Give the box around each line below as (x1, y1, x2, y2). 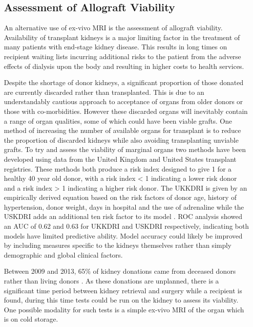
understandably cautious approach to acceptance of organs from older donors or (4, 96, 243, 107)
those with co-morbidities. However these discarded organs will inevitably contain (4, 106, 248, 116)
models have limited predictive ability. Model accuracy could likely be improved (4, 230, 243, 240)
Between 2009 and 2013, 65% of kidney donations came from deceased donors (4, 266, 236, 276)
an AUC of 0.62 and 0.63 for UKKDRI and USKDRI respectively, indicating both (4, 221, 249, 231)
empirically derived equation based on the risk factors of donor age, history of (4, 192, 237, 202)
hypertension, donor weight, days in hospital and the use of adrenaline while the (4, 201, 244, 212)
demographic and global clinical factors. (4, 249, 123, 260)
